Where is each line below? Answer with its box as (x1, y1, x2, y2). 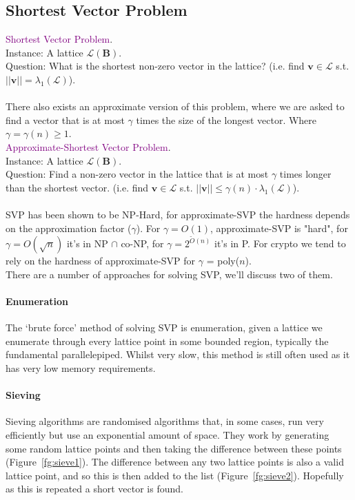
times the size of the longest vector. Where (136, 112, 317, 127)
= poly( (206, 253, 240, 268)
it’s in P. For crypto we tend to (214, 236, 346, 251)
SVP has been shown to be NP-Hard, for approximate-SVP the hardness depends (6, 207, 350, 221)
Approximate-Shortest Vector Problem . (6, 139, 171, 154)
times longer (279, 167, 332, 181)
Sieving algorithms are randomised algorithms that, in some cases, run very (6, 414, 324, 428)
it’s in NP (66, 236, 108, 251)
